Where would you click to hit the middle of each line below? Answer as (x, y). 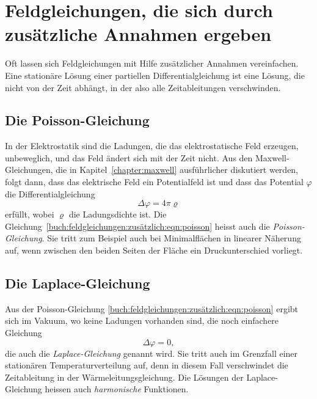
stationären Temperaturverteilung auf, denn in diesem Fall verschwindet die (147, 365)
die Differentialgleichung (50, 193)
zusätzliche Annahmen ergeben (138, 34)
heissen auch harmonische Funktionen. (117, 389)
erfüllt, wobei (30, 214)
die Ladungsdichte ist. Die (118, 214)
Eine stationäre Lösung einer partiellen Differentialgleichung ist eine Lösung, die (155, 75)
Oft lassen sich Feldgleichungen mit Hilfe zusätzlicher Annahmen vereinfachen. (152, 63)
